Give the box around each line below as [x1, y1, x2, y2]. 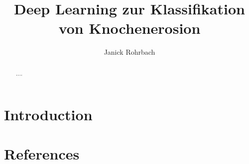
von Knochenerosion [58, 18, 201, 38]
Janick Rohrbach [104, 47, 155, 57]
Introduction [4, 104, 93, 125]
